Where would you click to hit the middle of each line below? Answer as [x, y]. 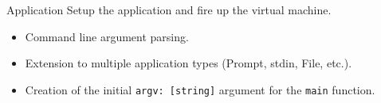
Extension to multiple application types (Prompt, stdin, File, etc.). [189, 63]
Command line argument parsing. [107, 36]
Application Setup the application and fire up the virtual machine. [169, 10]
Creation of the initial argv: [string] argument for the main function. [200, 89]
